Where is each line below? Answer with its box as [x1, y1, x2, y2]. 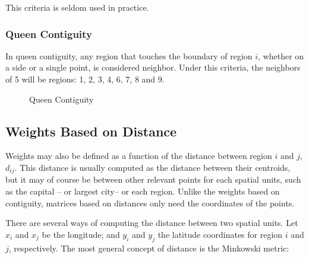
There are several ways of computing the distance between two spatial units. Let [5, 216, 298, 229]
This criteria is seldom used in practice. [5, 1, 149, 13]
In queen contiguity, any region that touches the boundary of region [5, 49, 253, 62]
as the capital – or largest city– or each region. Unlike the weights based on [5, 185, 280, 198]
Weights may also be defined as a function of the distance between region [5, 149, 272, 162]
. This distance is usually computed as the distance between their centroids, [14, 161, 291, 173]
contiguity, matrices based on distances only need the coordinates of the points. [5, 196, 295, 209]
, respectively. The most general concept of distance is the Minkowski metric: [8, 241, 289, 254]
